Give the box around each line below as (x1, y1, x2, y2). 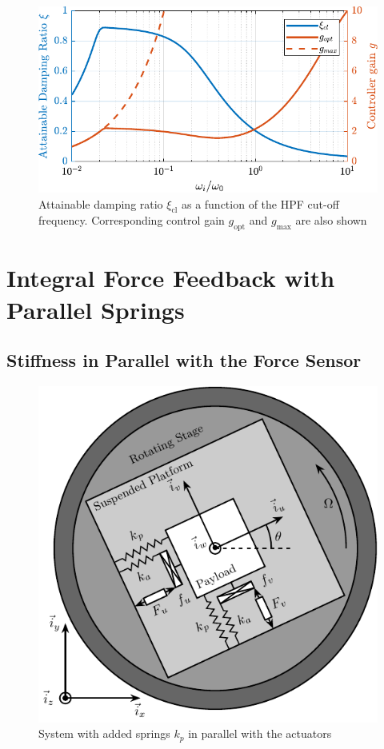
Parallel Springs (6, 293, 185, 325)
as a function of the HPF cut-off (181, 195, 339, 212)
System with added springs (38, 725, 170, 742)
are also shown (295, 212, 367, 229)
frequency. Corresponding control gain (38, 212, 225, 229)
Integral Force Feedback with (6, 261, 335, 294)
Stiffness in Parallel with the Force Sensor (6, 348, 362, 373)
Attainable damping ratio (38, 195, 163, 212)
